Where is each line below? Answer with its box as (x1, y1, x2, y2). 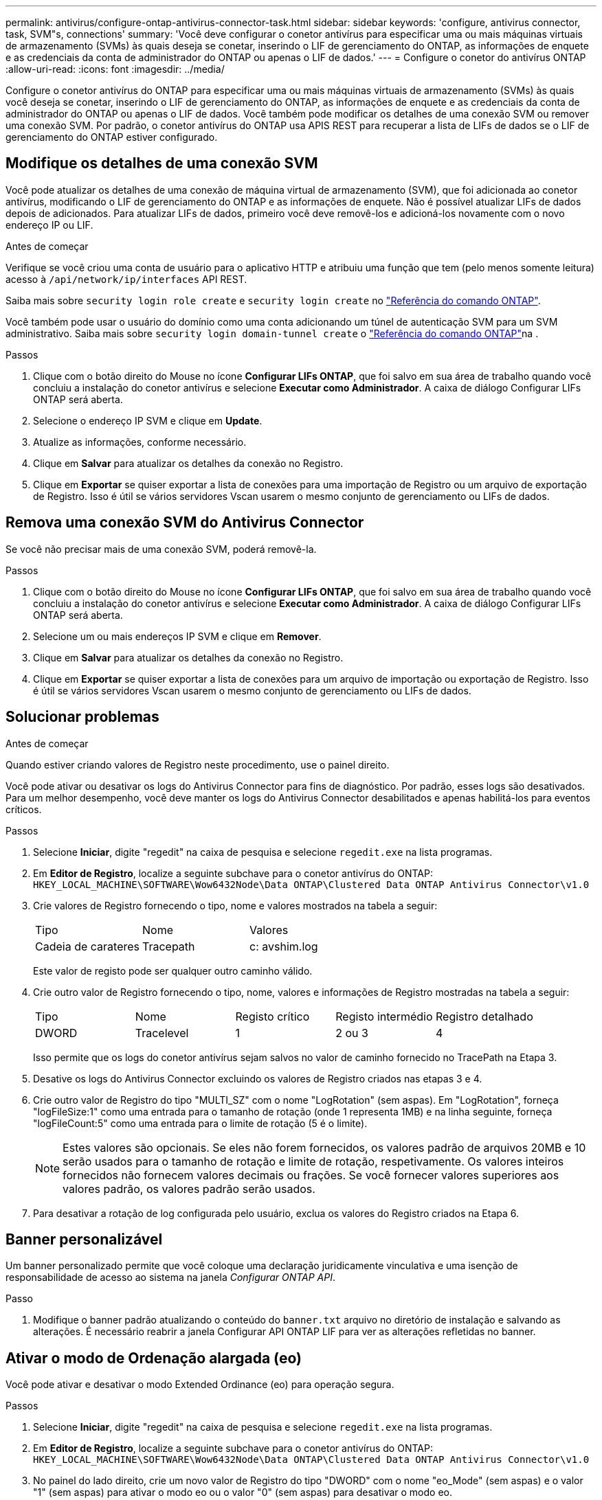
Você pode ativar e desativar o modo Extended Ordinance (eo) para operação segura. (5, 1378, 394, 1391)
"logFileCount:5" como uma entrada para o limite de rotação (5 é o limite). (33, 1117, 368, 1129)
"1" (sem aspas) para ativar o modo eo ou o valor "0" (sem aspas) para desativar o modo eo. (33, 1486, 452, 1499)
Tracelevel (135, 1025, 189, 1040)
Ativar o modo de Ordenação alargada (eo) (5, 1349, 302, 1367)
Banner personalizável (5, 1230, 163, 1248)
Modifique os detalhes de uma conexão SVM (5, 155, 318, 172)
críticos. (5, 803, 42, 815)
